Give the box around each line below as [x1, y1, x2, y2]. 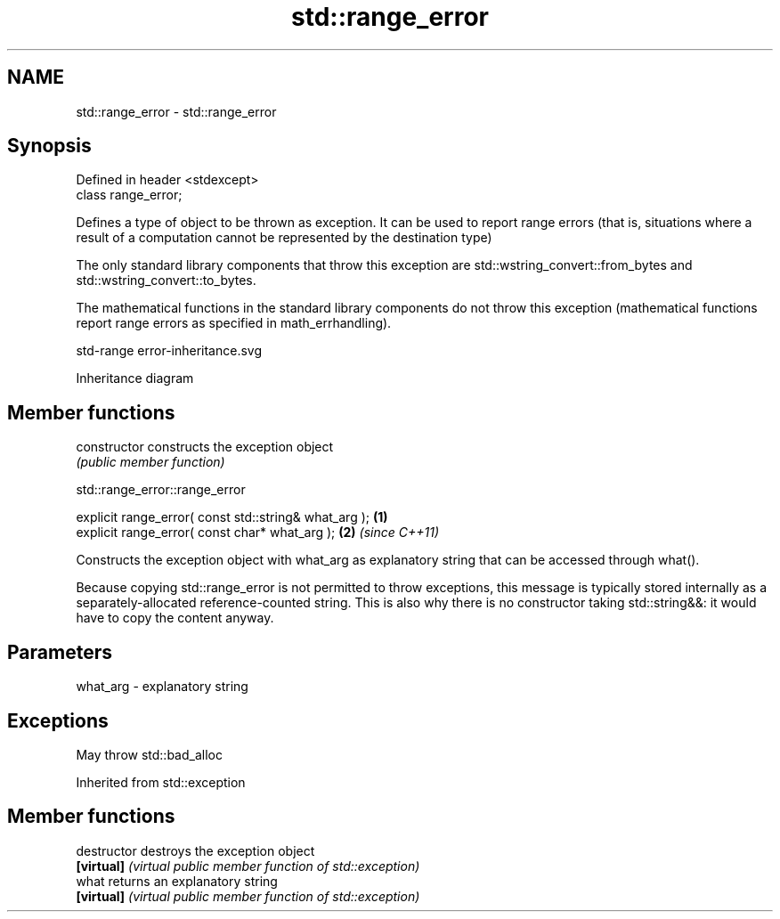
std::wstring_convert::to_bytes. [76, 272, 256, 289]
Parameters [7, 640, 112, 663]
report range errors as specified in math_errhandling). [76, 315, 392, 331]
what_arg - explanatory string [76, 679, 248, 695]
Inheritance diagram [76, 370, 194, 386]
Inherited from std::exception [76, 774, 246, 790]
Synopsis [7, 134, 92, 158]
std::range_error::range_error [76, 482, 246, 498]
